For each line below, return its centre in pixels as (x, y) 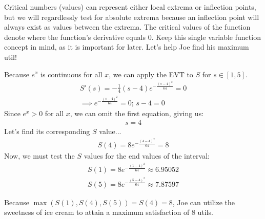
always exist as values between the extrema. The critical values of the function (127, 27)
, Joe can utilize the (203, 202)
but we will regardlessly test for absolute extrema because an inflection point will (132, 17)
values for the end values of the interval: (147, 156)
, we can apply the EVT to (151, 74)
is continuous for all (72, 74)
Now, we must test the (39, 156)
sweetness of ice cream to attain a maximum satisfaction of (97, 212)
